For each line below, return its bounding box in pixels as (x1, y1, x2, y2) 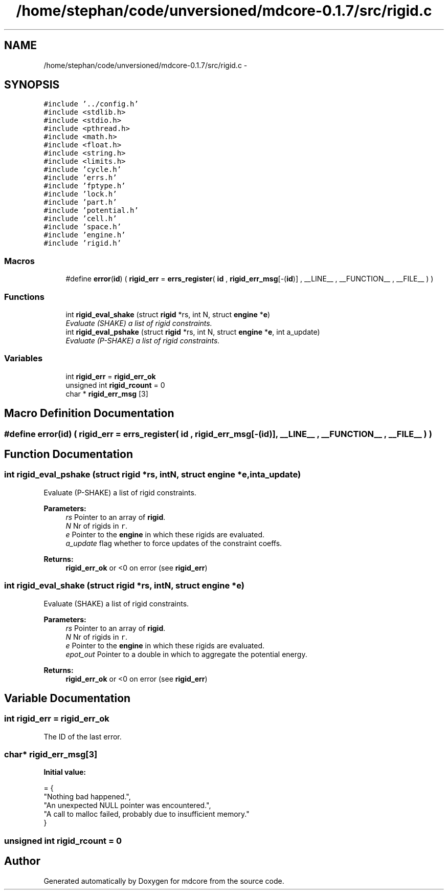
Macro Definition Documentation (4, 407, 174, 420)
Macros (4, 255, 35, 266)
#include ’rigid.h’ (43, 239, 122, 248)
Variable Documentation (4, 691, 131, 705)
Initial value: (43, 768, 86, 777)
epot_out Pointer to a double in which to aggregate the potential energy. (65, 649, 307, 659)
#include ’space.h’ (43, 223, 122, 231)
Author (4, 855, 40, 868)
